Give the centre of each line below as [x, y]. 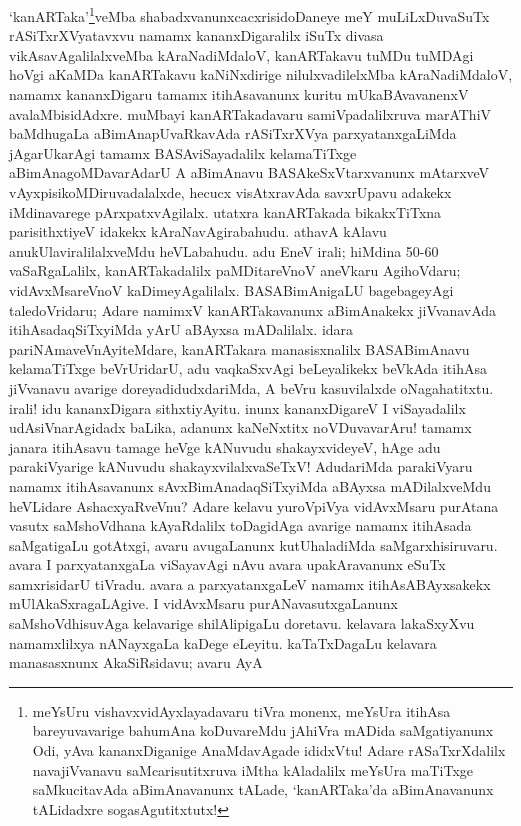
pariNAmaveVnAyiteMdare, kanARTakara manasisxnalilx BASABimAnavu [239, 348]
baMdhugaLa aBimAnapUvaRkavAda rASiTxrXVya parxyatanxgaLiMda [233, 133]
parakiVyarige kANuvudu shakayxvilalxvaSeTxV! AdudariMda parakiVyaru [241, 466]
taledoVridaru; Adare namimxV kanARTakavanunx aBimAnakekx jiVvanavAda [253, 309]
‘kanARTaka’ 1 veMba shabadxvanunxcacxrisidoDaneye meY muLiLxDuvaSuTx [249, 14]
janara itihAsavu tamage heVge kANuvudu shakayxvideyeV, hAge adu [225, 446]
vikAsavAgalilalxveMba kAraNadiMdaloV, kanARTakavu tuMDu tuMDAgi [241, 54]
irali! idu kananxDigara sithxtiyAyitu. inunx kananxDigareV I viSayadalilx [237, 407]
